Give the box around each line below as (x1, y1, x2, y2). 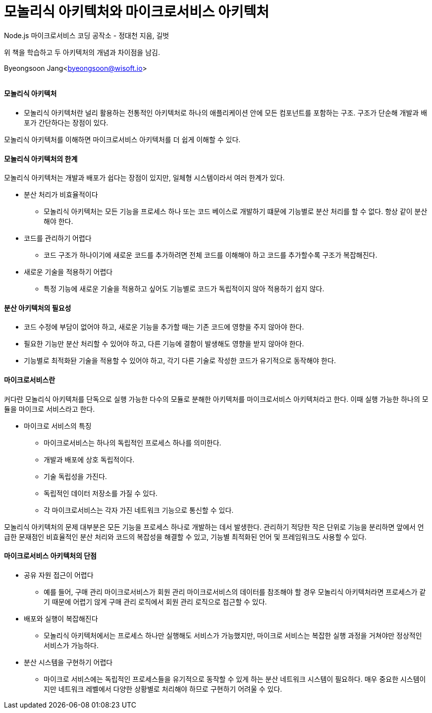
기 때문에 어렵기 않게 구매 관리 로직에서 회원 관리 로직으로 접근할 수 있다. (44, 597, 267, 606)
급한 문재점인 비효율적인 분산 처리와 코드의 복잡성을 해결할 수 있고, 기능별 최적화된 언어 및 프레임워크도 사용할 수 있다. (4, 532, 367, 541)
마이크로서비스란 (4, 376, 55, 384)
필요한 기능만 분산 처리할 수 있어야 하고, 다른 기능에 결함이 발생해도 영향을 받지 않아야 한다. (24, 339, 304, 348)
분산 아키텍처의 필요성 (4, 303, 71, 312)
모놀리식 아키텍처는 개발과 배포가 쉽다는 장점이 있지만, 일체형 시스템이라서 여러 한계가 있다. (4, 173, 285, 182)
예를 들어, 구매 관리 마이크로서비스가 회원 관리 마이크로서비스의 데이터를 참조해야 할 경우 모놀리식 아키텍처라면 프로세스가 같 (44, 587, 426, 596)
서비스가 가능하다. (44, 641, 99, 650)
